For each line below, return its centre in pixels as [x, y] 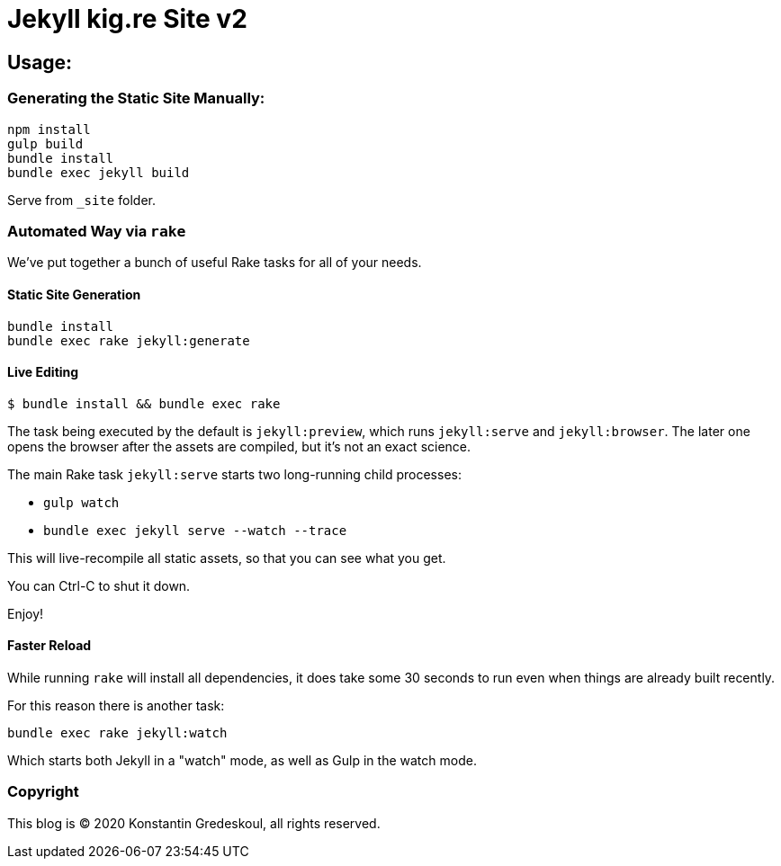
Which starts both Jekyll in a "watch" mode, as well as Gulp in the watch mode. [242, 760]
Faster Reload [49, 646]
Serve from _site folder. [81, 200]
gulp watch [81, 502]
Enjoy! [26, 613]
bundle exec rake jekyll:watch [117, 732]
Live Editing [43, 372]
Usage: [40, 62]
